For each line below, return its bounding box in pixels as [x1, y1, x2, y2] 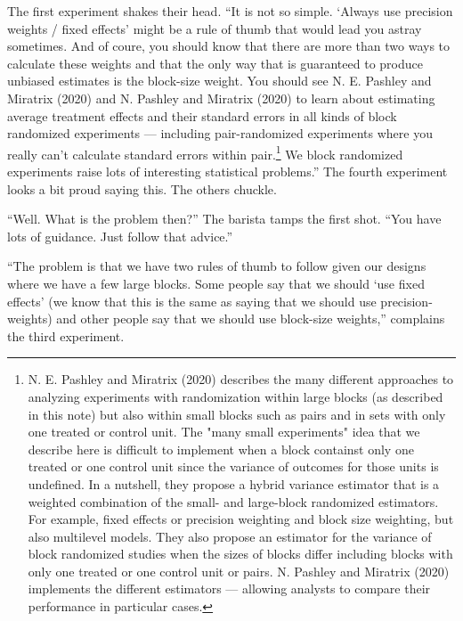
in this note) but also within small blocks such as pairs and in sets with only [28, 404, 446, 423]
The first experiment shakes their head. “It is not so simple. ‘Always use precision [7, 2, 453, 20]
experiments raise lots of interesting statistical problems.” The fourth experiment [7, 162, 448, 180]
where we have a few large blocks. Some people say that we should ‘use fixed [7, 274, 425, 292]
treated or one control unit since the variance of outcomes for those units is [28, 457, 439, 476]
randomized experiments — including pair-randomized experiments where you [7, 124, 433, 143]
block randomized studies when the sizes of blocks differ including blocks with [28, 544, 453, 563]
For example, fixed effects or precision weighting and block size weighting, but [28, 510, 454, 528]
